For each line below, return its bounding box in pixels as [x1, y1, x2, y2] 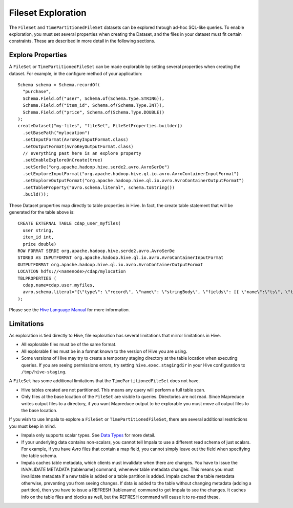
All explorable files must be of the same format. [21, 342, 117, 347]
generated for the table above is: [9, 209, 75, 215]
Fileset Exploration [9, 7, 86, 18]
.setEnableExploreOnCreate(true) [22, 157, 103, 163]
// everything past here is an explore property [22, 150, 142, 156]
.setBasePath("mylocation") [22, 130, 90, 136]
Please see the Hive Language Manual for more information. [9, 307, 130, 313]
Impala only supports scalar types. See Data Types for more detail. [21, 432, 156, 438]
